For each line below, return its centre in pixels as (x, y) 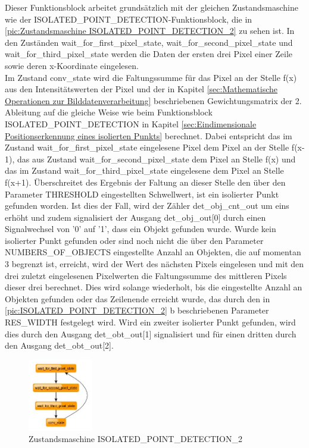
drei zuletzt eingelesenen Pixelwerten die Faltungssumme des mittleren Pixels (146, 275)
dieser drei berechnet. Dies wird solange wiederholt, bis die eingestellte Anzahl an (154, 287)
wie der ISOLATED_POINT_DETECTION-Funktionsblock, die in (129, 19)
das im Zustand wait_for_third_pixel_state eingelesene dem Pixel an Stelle (144, 170)
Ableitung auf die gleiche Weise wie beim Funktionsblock (109, 112)
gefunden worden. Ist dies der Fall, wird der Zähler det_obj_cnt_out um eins (147, 206)
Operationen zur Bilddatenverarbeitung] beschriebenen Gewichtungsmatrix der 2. (153, 100)
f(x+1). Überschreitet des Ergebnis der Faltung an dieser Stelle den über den (145, 182)
